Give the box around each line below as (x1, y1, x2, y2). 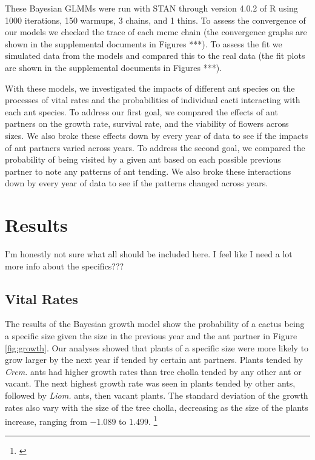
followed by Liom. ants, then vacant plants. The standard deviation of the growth (5, 388, 308, 401)
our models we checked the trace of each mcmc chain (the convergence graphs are (5, 25, 307, 38)
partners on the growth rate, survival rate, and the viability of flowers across (5, 117, 289, 130)
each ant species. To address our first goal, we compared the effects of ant (5, 105, 278, 118)
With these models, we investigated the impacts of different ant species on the (5, 81, 295, 94)
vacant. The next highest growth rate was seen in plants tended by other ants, (5, 377, 296, 390)
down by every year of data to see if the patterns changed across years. (5, 177, 268, 189)
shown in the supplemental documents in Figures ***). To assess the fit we (5, 37, 282, 50)
